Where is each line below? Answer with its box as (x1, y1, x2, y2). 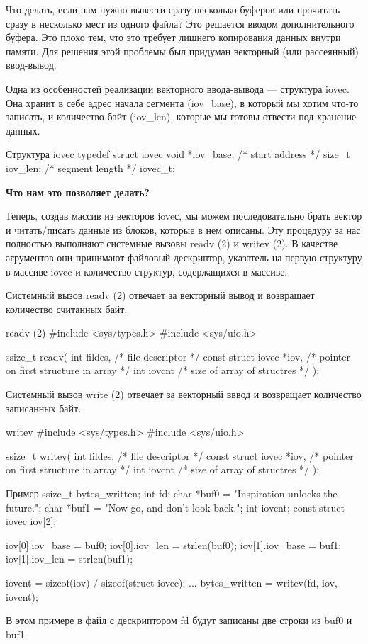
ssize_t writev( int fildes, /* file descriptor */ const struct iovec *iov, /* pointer (6, 448, 354, 463)
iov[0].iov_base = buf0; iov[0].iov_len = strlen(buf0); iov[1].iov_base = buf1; (6, 537, 342, 552)
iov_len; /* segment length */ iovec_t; (6, 160, 175, 175)
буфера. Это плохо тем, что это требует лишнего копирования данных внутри (6, 30, 341, 45)
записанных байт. (6, 400, 82, 415)
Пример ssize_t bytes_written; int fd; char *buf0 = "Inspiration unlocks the (6, 486, 338, 501)
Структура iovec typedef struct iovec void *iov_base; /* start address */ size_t (6, 147, 350, 162)
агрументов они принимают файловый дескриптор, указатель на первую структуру (6, 249, 362, 264)
